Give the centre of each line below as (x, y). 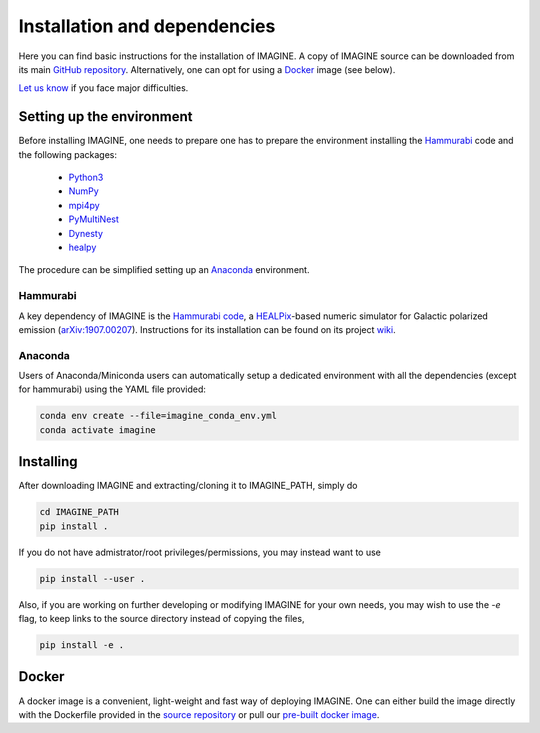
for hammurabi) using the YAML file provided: (112, 389)
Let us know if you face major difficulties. (103, 88)
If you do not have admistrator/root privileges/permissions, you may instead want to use (200, 552)
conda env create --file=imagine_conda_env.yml (158, 416)
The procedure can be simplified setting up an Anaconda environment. (164, 270)
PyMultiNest (94, 219)
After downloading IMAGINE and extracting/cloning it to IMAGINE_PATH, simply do (188, 486)
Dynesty (86, 233)
